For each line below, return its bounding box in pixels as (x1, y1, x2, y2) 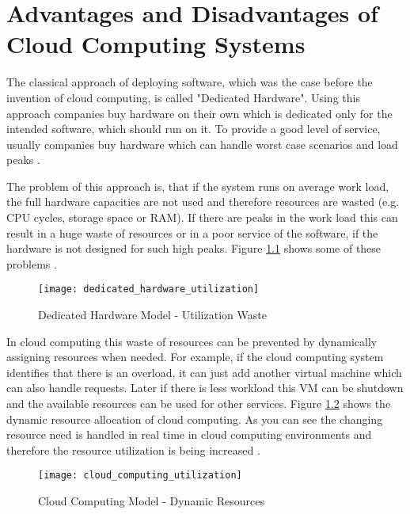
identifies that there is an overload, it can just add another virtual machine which (6, 364, 402, 380)
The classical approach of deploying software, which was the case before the (6, 74, 373, 90)
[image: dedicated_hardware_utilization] (38, 284, 260, 295)
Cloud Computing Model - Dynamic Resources (38, 493, 265, 509)
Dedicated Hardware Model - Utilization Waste (38, 306, 267, 323)
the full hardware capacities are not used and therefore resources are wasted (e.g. (6, 193, 400, 210)
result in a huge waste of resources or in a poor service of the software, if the (6, 224, 378, 241)
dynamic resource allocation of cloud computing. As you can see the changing (6, 410, 383, 427)
